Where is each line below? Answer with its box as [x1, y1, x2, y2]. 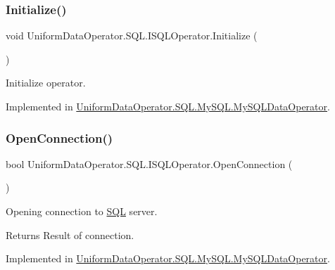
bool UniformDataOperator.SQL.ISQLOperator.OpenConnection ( [6, 156, 293, 171]
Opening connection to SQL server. [6, 204, 158, 218]
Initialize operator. [6, 75, 86, 90]
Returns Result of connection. [6, 227, 134, 242]
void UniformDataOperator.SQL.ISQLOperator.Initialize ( [6, 28, 258, 43]
